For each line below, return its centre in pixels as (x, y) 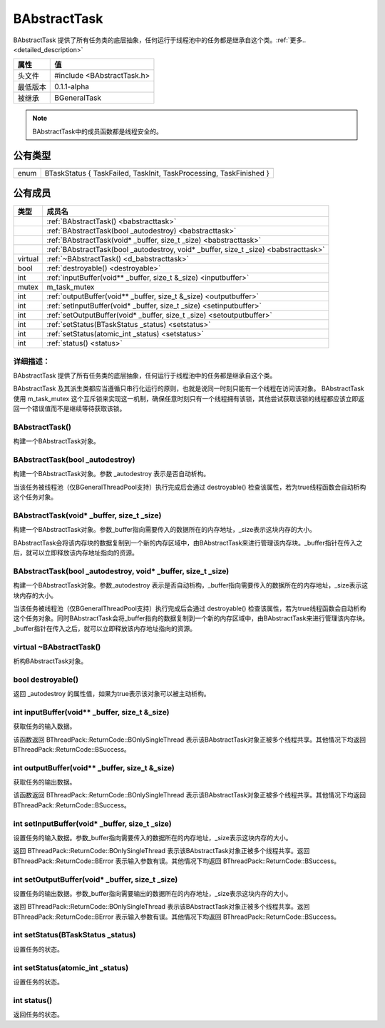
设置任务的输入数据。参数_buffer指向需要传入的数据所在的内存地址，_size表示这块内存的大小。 (153, 838)
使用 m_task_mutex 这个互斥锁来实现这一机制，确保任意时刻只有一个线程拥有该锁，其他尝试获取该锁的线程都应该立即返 (189, 398)
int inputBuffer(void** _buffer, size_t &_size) (91, 712)
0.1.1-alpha (72, 87)
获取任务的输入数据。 (45, 726)
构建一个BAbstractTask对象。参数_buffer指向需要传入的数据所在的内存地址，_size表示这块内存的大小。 (165, 530)
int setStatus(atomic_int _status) (71, 967)
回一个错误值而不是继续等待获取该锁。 (70, 409)
